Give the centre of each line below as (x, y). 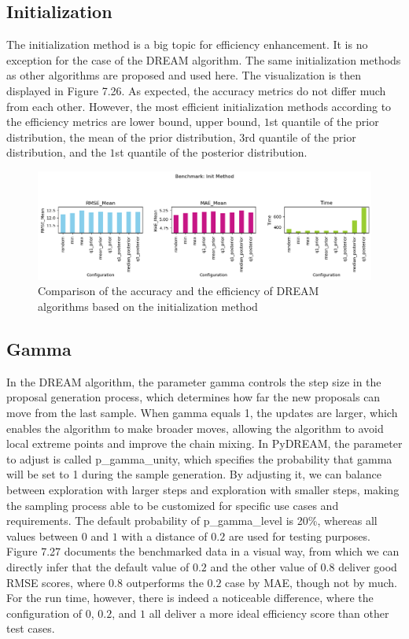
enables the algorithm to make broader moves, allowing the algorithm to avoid (195, 428)
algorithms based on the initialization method (148, 307)
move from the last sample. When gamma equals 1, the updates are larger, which (202, 412)
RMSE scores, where (56, 582)
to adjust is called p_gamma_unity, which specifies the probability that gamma (199, 458)
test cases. (31, 628)
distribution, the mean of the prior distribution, (121, 137)
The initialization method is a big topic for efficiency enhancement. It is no (187, 44)
